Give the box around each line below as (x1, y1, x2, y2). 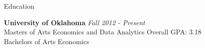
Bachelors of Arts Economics (4, 36, 89, 46)
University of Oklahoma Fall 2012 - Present (4, 17, 145, 27)
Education (4, 1, 34, 11)
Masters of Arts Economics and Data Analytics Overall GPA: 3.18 (4, 27, 202, 37)
